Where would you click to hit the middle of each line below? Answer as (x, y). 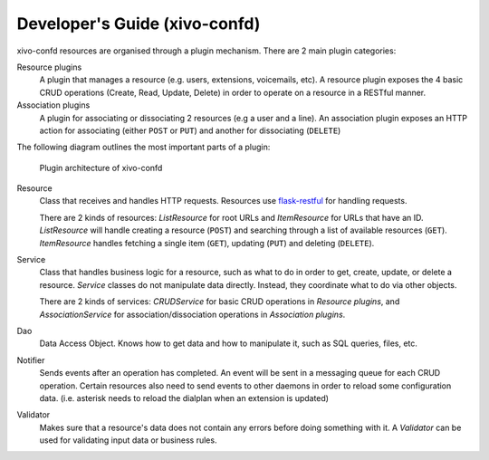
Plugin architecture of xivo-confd (101, 168)
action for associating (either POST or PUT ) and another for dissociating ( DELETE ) (190, 130)
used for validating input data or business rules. (128, 440)
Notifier (31, 360)
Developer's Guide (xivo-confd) (139, 24)
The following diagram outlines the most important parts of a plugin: (144, 147)
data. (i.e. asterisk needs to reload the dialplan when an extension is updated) (184, 398)
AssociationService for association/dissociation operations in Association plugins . (192, 314)
